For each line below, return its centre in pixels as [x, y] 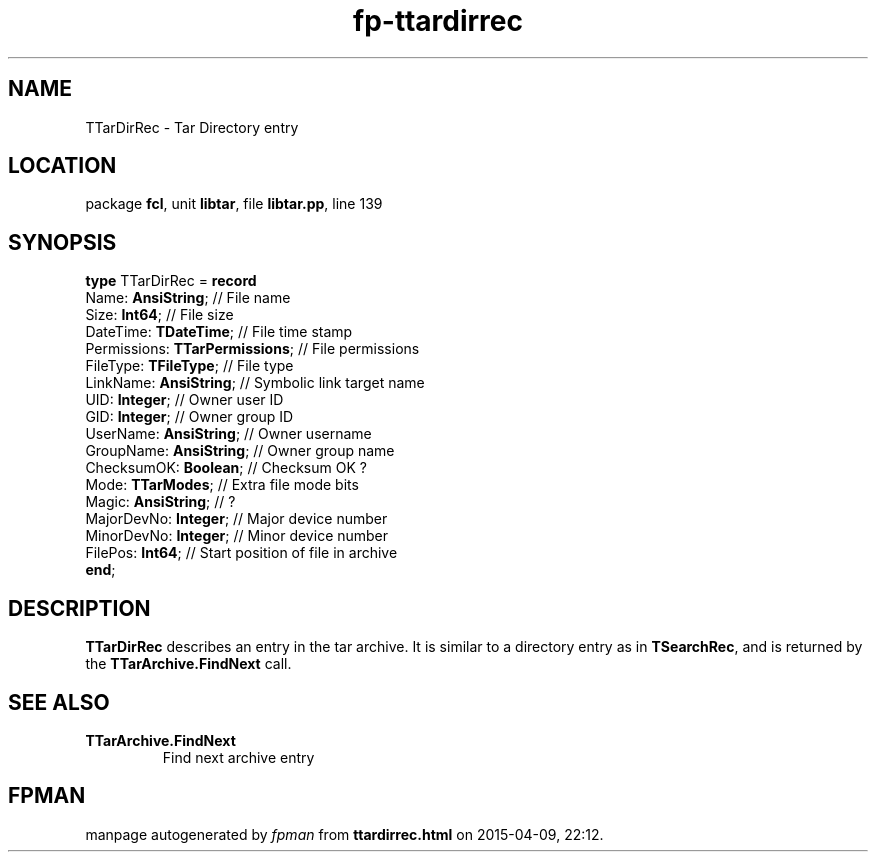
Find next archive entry [238, 757]
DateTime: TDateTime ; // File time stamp [219, 332]
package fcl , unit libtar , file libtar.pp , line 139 [234, 204]
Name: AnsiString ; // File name [188, 298]
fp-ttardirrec [438, 21]
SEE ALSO [59, 702]
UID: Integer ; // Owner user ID [184, 400]
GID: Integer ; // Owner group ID [189, 417]
